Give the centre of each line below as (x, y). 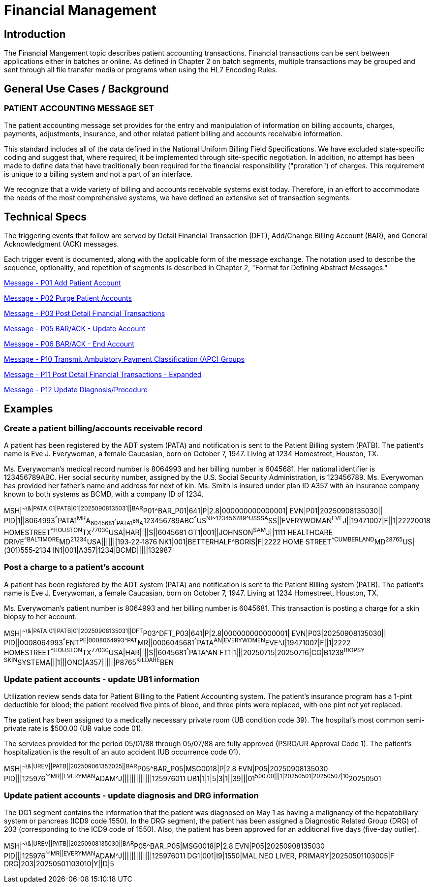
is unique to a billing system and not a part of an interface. (98, 174)
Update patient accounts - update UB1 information (102, 679)
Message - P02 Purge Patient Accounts (68, 298)
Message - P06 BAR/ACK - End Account (69, 344)
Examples (29, 409)
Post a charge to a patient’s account (74, 567)
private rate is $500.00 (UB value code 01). (74, 728)
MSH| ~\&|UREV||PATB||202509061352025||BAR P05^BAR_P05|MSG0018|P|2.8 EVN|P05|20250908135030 (166, 768)
